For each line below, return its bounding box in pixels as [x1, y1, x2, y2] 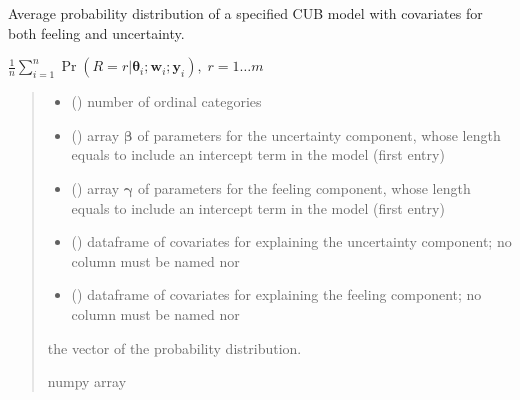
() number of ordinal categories [71, 91, 262, 112]
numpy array [47, 371, 127, 392]
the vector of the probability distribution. [47, 337, 302, 358]
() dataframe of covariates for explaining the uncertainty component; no [71, 231, 512, 252]
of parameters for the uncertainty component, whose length [137, 124, 501, 145]
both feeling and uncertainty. [8, 22, 185, 43]
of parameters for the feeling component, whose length [137, 177, 471, 198]
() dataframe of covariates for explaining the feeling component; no [71, 284, 482, 305]
